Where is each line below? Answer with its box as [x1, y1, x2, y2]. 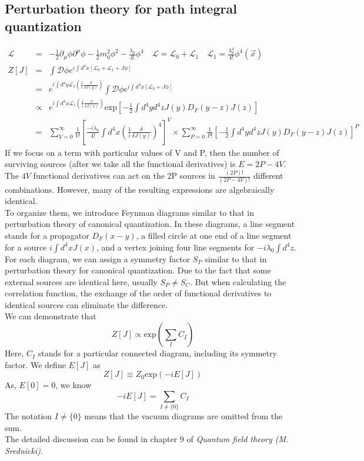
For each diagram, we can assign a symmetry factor [5, 252, 191, 265]
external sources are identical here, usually [5, 275, 158, 288]
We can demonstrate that [5, 310, 96, 322]
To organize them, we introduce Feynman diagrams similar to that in [5, 206, 255, 218]
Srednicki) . [5, 444, 43, 456]
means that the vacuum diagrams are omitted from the [84, 410, 283, 422]
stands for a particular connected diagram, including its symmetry [38, 347, 277, 359]
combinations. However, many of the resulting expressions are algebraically [5, 183, 275, 195]
